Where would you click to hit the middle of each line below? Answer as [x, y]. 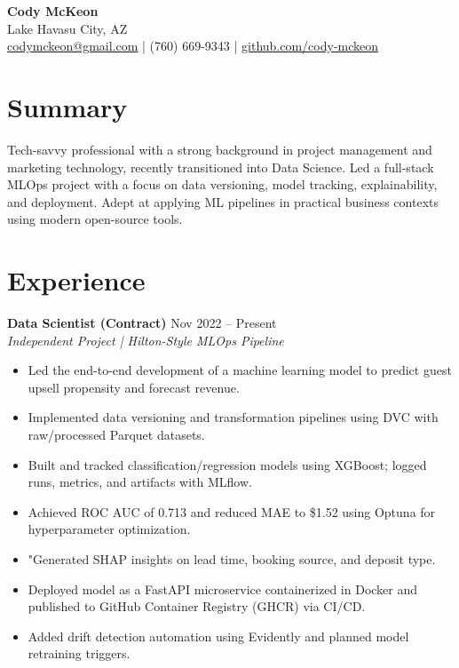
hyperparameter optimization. [109, 529]
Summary [67, 106]
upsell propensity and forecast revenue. [134, 387]
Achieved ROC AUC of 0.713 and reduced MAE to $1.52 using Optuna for [232, 511]
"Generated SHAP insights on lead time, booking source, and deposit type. [232, 558]
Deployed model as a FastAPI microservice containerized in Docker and [223, 588]
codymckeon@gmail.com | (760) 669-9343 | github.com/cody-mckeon [193, 46]
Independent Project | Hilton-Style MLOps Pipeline [146, 340]
